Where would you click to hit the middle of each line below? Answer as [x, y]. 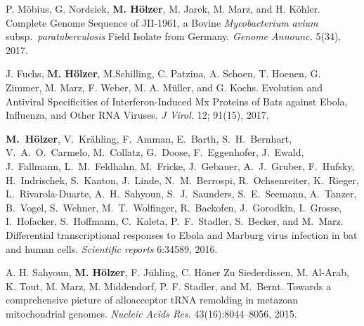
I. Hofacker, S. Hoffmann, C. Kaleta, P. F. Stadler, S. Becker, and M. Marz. [175, 221]
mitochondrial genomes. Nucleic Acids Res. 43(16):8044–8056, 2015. [151, 313]
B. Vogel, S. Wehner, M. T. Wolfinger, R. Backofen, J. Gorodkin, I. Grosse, [174, 207]
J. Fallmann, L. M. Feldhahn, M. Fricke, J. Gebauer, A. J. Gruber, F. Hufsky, [180, 165]
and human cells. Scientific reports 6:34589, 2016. [112, 248]
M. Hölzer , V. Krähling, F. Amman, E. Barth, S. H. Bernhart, [149, 138]
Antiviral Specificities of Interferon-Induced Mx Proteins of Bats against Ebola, [177, 101]
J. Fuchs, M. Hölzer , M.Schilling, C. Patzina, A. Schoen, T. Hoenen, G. [163, 73]
